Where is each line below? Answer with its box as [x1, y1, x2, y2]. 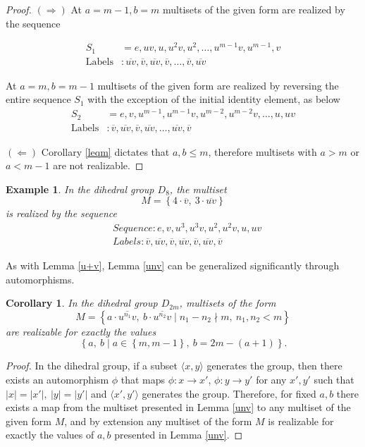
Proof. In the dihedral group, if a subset [6, 358, 178, 373]
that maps [120, 372, 166, 387]
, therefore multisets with [208, 144, 317, 159]
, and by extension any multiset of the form [64, 413, 252, 428]
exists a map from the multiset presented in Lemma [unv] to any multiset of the [6, 400, 351, 415]
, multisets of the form [179, 295, 276, 310]
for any [256, 372, 287, 387]
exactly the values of [6, 427, 94, 442]
